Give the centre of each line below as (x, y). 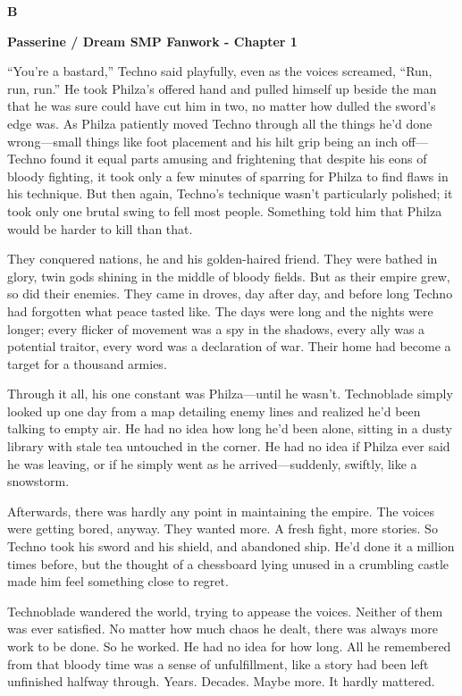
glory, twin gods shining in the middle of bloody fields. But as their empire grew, (229, 276)
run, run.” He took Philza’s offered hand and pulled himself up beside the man (222, 88)
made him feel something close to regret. (118, 581)
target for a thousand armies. (87, 363)
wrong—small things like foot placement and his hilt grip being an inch (203, 141)
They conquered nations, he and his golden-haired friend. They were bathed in (223, 259)
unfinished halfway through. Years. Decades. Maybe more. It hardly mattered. (221, 681)
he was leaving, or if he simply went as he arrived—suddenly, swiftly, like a (212, 463)
